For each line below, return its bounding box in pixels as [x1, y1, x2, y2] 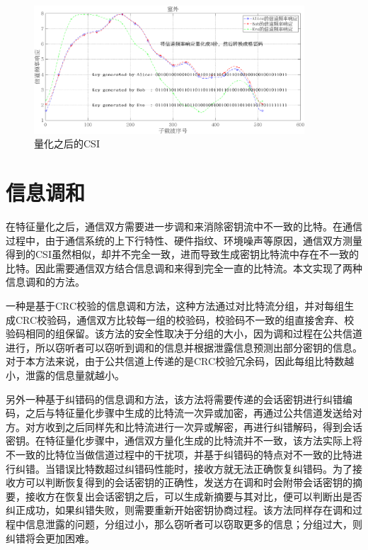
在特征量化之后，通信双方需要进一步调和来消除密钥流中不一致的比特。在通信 [6, 219, 362, 234]
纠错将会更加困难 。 [6, 530, 95, 545]
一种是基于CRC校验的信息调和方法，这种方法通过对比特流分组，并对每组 [6, 298, 345, 313]
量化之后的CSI [34, 136, 100, 151]
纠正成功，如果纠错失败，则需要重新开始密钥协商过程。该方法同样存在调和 [6, 503, 352, 517]
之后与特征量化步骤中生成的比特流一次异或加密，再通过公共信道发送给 [25, 405, 352, 420]
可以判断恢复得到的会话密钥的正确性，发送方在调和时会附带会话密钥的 [25, 475, 352, 490]
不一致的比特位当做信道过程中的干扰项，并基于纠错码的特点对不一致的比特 [6, 447, 352, 461]
